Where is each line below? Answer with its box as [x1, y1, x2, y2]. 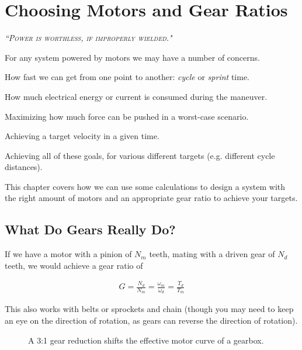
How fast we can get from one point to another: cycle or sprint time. [5, 71, 249, 83]
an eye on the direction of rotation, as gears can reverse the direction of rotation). [5, 314, 298, 327]
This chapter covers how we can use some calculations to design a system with [5, 180, 286, 192]
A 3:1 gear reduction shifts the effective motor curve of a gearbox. [28, 334, 264, 346]
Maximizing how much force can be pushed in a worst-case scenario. [5, 110, 249, 122]
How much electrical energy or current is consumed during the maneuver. [5, 90, 268, 102]
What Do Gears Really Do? [5, 220, 176, 238]
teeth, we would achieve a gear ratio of [5, 259, 143, 271]
